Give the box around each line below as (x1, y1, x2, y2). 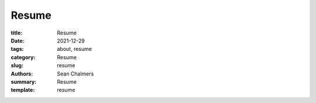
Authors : (11, 70, 33, 77)
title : (11, 29, 23, 36)
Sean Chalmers (57, 70, 94, 77)
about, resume (57, 46, 92, 53)
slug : (11, 62, 23, 69)
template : (11, 87, 35, 94)
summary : (11, 78, 37, 85)
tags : (11, 46, 24, 53)
